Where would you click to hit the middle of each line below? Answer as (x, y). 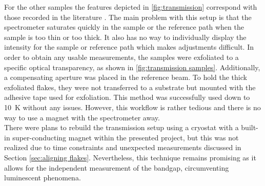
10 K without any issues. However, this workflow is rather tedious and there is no (132, 107)
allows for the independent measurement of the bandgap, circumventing (117, 167)
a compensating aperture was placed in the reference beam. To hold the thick (126, 77)
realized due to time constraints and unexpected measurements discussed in (123, 147)
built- (250, 127)
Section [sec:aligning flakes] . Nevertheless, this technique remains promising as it (130, 157)
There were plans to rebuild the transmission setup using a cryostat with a (121, 127)
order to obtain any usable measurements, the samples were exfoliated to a (121, 57)
